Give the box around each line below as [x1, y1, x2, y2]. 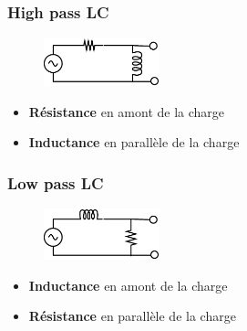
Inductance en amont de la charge [28, 275, 228, 294]
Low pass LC [7, 171, 104, 194]
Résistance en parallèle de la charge [28, 306, 236, 326]
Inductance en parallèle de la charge [28, 133, 240, 152]
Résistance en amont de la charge [28, 101, 225, 121]
